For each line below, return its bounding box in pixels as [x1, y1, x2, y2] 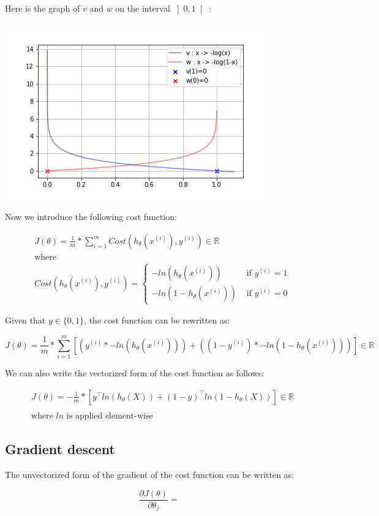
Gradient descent [5, 439, 115, 458]
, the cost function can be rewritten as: [84, 314, 230, 327]
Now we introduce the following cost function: [5, 210, 177, 223]
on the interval [115, 2, 170, 14]
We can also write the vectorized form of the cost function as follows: [5, 366, 265, 379]
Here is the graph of [5, 2, 80, 14]
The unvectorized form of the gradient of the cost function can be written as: [5, 468, 295, 481]
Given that [5, 314, 46, 327]
